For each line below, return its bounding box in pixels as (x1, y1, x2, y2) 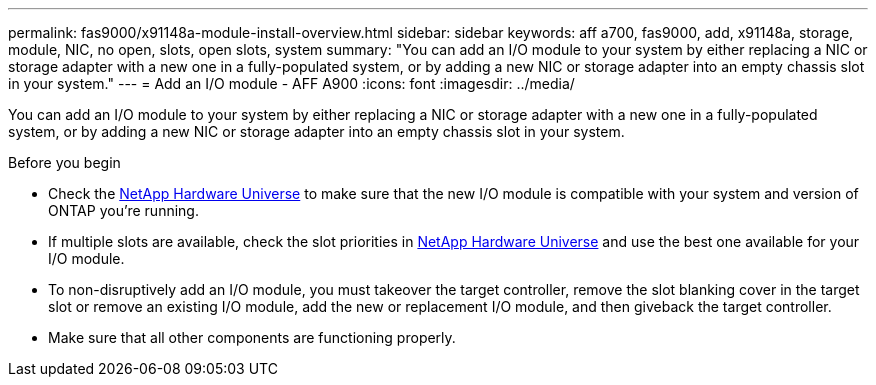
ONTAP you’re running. (48, 202, 199, 219)
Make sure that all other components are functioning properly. (48, 329, 456, 346)
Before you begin (8, 154, 121, 171)
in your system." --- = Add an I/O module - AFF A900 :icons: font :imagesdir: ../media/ (8, 75, 575, 92)
